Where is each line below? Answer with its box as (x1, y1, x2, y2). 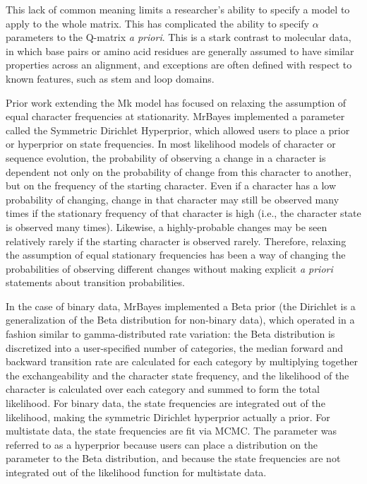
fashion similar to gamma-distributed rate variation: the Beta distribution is (6, 326, 335, 341)
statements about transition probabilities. (6, 275, 185, 290)
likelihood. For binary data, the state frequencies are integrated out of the (6, 396, 325, 411)
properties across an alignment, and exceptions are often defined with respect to (6, 57, 352, 72)
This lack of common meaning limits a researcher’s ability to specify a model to (6, 2, 350, 16)
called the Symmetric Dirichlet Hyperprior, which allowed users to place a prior (6, 122, 350, 137)
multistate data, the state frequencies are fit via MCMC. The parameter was (6, 423, 337, 438)
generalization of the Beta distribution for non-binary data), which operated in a (6, 312, 355, 327)
